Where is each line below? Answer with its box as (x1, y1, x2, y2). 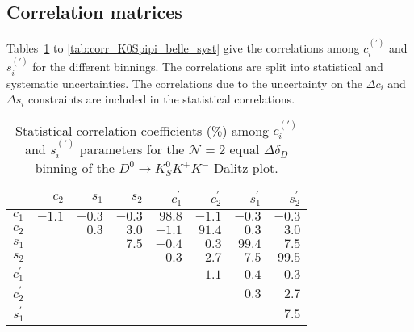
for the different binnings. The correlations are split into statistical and (32, 58, 383, 75)
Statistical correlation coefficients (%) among (15, 120, 270, 140)
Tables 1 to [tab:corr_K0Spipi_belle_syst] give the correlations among (6, 40, 360, 57)
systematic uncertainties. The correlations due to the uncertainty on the (6, 74, 363, 91)
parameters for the (79, 139, 185, 158)
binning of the (35, 158, 115, 177)
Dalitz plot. (213, 158, 278, 177)
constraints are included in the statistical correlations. (28, 90, 295, 107)
